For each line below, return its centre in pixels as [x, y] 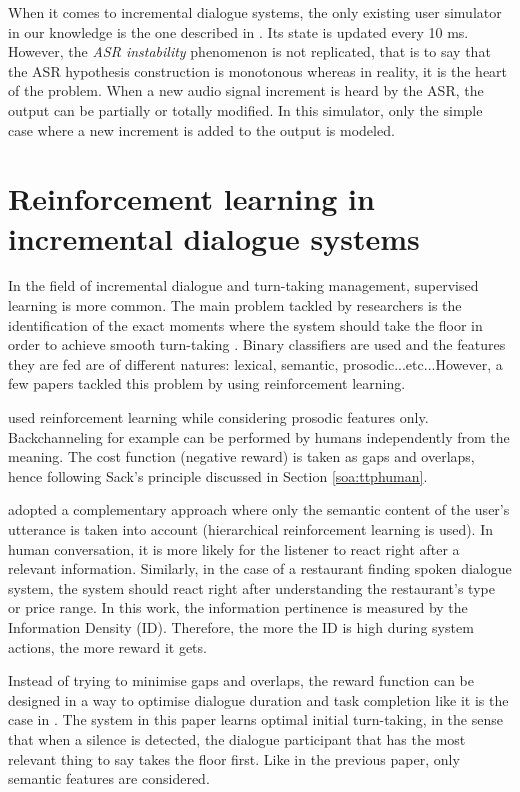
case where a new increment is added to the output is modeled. [201, 129]
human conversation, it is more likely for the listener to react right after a [234, 548]
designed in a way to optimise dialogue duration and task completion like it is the [258, 699]
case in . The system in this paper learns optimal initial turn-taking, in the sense [255, 719]
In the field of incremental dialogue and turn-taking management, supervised [243, 285]
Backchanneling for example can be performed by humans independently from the [259, 436]
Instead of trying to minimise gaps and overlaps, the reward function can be [241, 680]
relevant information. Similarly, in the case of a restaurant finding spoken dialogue [260, 568]
